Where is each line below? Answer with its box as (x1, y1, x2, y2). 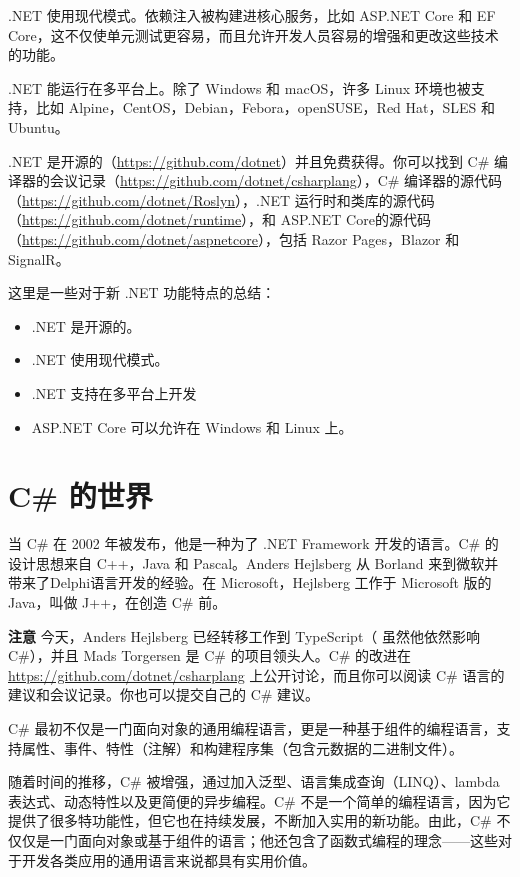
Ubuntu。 (8, 116, 69, 137)
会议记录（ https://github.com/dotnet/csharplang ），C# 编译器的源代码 (49, 170, 503, 191)
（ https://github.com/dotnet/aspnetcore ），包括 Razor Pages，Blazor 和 (8, 228, 460, 249)
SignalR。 (8, 248, 70, 269)
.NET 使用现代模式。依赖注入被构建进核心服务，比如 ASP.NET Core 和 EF (8, 5, 496, 25)
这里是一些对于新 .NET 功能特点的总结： (8, 282, 276, 303)
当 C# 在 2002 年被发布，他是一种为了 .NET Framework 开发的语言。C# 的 (8, 533, 499, 554)
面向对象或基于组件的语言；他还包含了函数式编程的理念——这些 (77, 829, 498, 850)
